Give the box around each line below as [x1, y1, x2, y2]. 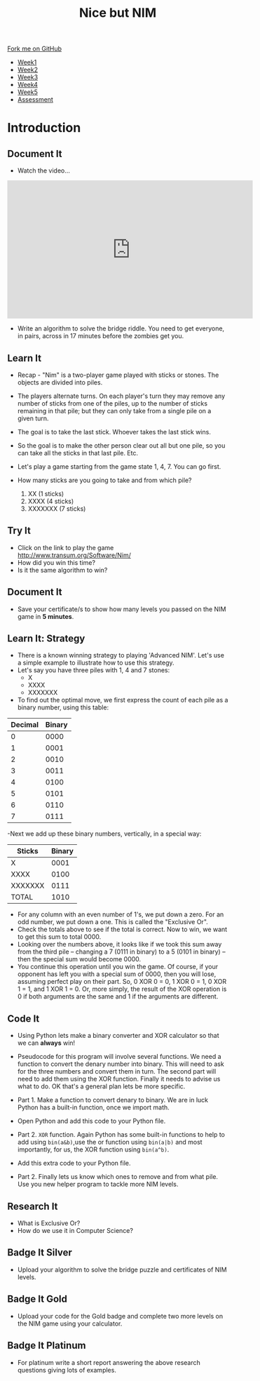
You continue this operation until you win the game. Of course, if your [17, 963, 219, 971]
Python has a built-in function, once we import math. [17, 1103, 170, 1112]
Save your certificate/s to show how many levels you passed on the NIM [17, 605, 226, 613]
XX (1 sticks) [27, 490, 64, 498]
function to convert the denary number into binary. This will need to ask [17, 1060, 224, 1068]
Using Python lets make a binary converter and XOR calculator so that [17, 1032, 219, 1040]
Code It [7, 1013, 40, 1025]
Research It [7, 1200, 58, 1212]
